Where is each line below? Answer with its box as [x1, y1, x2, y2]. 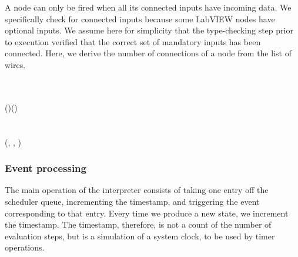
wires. [5, 58, 26, 70]
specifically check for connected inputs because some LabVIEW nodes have [5, 12, 275, 25]
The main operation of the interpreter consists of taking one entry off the [5, 184, 269, 196]
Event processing [5, 161, 86, 175]
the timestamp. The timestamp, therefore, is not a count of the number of [5, 218, 272, 231]
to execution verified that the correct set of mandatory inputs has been [5, 35, 261, 48]
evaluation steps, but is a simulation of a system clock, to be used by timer [5, 229, 275, 242]
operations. [5, 241, 45, 253]
